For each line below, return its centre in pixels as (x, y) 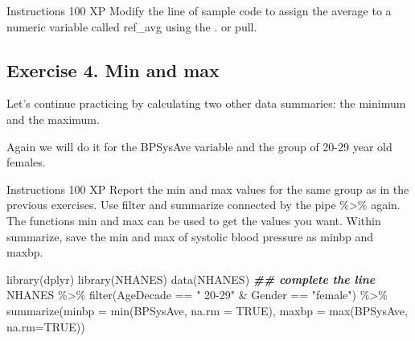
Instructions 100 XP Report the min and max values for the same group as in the (208, 189)
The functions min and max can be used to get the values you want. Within (194, 220)
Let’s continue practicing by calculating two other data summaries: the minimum (206, 103)
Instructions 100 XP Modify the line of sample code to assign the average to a (199, 10)
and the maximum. (53, 119)
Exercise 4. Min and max (113, 70)
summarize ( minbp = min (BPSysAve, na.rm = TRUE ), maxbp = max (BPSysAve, (207, 310)
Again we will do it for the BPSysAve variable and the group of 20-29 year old (199, 146)
